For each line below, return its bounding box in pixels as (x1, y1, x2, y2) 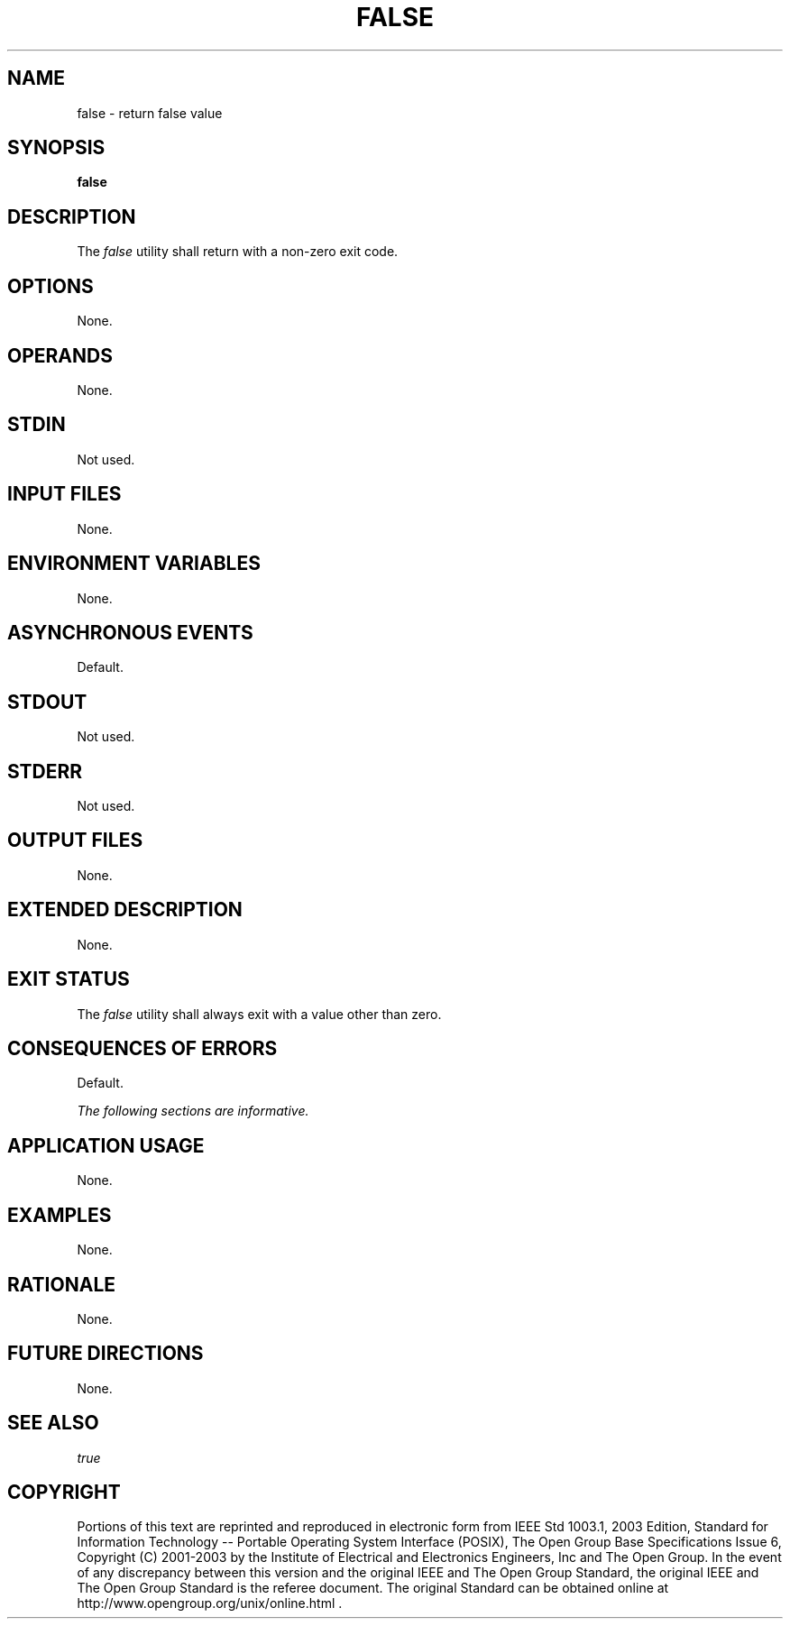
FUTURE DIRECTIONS (7, 1342, 204, 1365)
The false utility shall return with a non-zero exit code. (77, 243, 399, 260)
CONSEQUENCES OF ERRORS (7, 1036, 278, 1060)
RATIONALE (7, 1272, 116, 1296)
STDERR (7, 759, 83, 783)
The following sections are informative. (77, 1103, 309, 1119)
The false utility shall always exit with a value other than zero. (77, 1006, 442, 1022)
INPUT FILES (7, 482, 122, 506)
